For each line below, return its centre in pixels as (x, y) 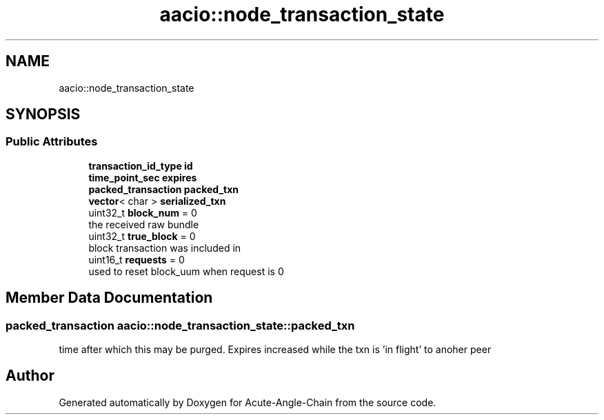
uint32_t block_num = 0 (143, 212)
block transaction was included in (165, 248)
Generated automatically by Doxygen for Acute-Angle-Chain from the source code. (248, 402)
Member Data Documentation (109, 298)
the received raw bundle (144, 224)
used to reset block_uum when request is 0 (186, 271)
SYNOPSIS (43, 114)
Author (30, 376)
